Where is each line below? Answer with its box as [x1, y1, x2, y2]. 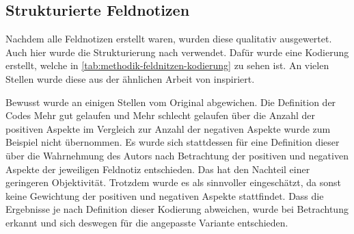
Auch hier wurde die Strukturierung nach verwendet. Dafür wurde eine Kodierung [5, 44, 349, 59]
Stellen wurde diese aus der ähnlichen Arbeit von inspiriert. [5, 71, 255, 86]
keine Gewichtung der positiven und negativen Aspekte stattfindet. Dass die [5, 188, 324, 203]
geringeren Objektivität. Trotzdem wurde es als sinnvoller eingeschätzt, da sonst [5, 175, 342, 190]
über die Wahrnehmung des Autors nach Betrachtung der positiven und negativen [5, 148, 349, 162]
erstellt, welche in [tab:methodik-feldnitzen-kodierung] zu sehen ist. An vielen [5, 58, 329, 73]
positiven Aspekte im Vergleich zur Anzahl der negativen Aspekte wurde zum [5, 121, 331, 135]
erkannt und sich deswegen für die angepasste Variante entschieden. [5, 215, 288, 229]
